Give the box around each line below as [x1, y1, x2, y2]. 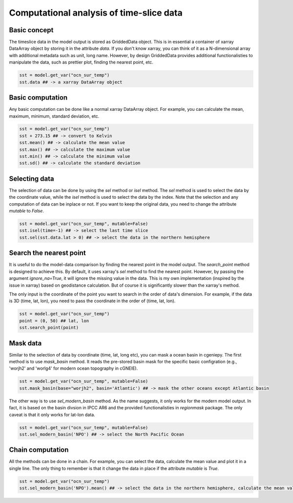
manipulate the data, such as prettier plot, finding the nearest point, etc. [9, 59, 153, 65]
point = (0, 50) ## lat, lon [19, 318, 89, 323]
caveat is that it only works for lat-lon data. [9, 412, 95, 418]
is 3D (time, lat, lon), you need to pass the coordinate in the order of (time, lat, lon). [9, 298, 176, 304]
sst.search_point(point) [19, 325, 79, 331]
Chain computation [9, 446, 69, 454]
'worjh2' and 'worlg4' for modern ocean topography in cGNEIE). [9, 365, 138, 371]
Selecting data [9, 174, 54, 183]
